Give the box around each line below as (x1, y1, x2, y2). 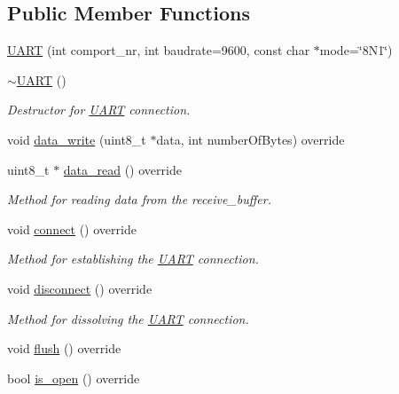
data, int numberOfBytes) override (156, 130, 345, 148)
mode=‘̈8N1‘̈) (319, 41, 393, 59)
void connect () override (7, 219, 137, 238)
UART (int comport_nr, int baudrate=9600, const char (7, 41, 310, 59)
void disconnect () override (7, 279, 153, 297)
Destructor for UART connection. (7, 100, 191, 119)
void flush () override (7, 339, 121, 358)
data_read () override (63, 160, 182, 178)
